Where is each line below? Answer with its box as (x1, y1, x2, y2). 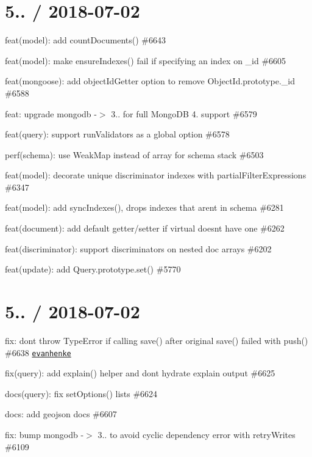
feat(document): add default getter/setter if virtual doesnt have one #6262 (5, 222, 285, 235)
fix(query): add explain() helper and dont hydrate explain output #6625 (5, 367, 275, 379)
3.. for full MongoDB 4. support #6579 (111, 107, 257, 120)
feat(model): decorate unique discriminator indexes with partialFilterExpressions (5, 169, 307, 181)
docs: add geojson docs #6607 (5, 408, 117, 420)
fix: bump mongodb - (5, 428, 84, 441)
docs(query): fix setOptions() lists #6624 (5, 387, 158, 400)
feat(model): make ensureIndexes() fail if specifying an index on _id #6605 (5, 54, 286, 67)
